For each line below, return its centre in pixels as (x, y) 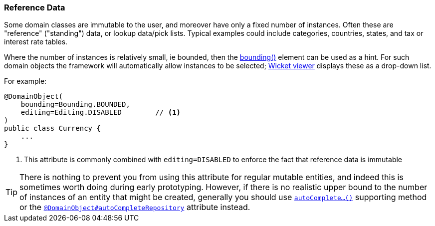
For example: (25, 81)
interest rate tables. (36, 42)
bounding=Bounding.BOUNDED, (75, 105)
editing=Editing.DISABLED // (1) (101, 113)
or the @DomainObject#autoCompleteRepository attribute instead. (135, 207)
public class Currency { (52, 128)
